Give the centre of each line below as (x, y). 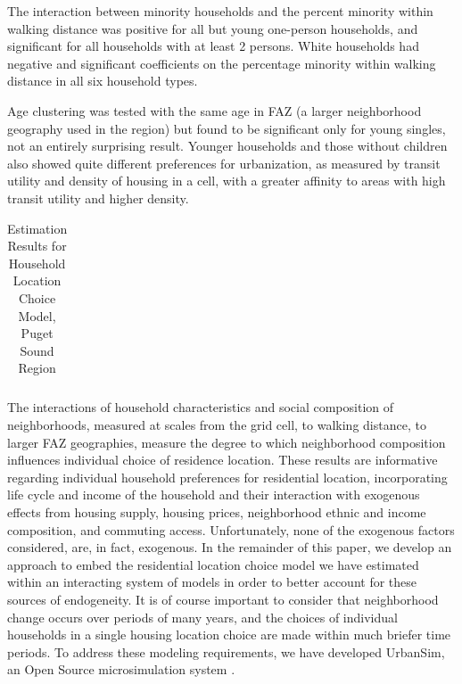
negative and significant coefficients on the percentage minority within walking (222, 63)
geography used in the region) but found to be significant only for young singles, (227, 128)
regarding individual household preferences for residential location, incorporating (227, 477)
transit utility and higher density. (98, 198)
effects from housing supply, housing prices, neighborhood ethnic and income (217, 511)
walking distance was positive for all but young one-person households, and (213, 28)
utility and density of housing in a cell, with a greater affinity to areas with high (227, 181)
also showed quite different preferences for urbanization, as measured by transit (224, 163)
